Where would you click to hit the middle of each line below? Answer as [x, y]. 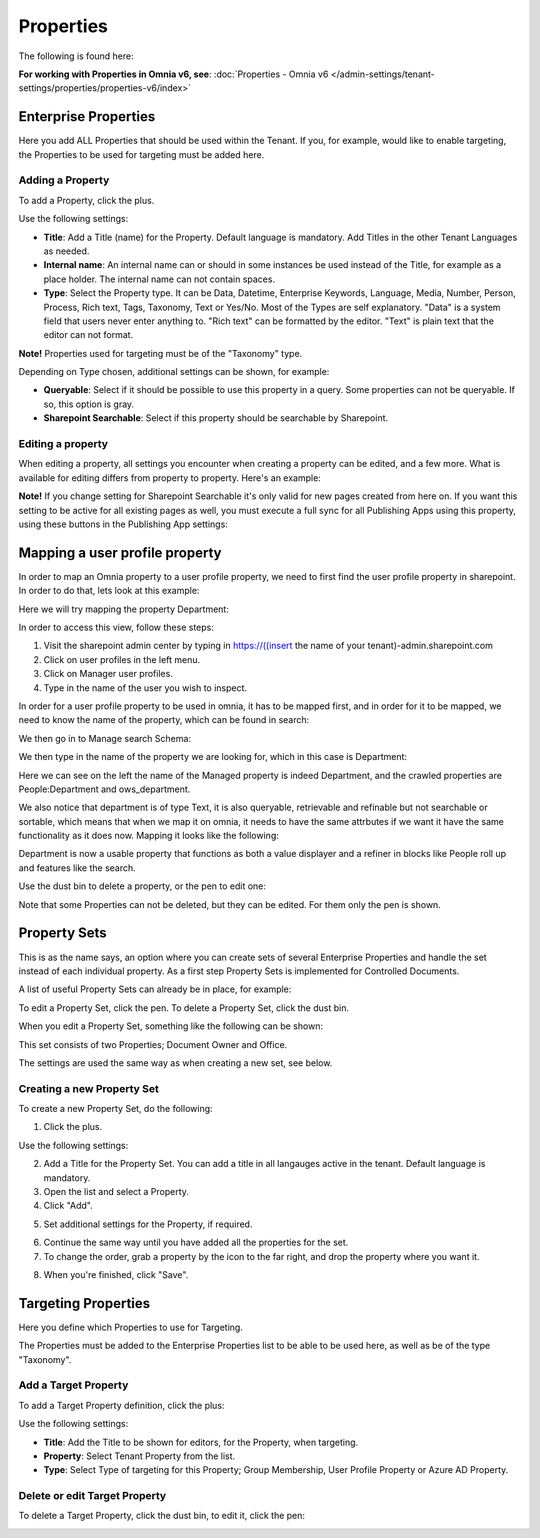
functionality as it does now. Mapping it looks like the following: [149, 836]
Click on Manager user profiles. [108, 674]
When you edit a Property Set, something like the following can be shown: [171, 1026]
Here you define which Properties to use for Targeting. [131, 1327]
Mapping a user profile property [120, 552]
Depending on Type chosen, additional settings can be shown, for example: [174, 372]
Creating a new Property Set [88, 1088]
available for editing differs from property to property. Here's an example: [170, 477]
